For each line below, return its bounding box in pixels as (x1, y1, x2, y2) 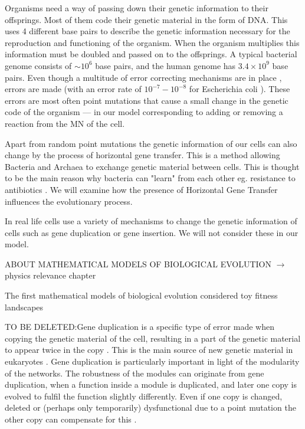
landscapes (5, 300, 44, 313)
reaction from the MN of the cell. (5, 117, 125, 129)
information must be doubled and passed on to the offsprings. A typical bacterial (5, 48, 297, 60)
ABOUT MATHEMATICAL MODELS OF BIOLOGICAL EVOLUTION (5, 257, 272, 270)
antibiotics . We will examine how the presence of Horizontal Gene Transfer (5, 183, 278, 195)
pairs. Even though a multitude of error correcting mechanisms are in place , (5, 71, 282, 83)
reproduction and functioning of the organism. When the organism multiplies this (5, 36, 300, 48)
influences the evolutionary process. (5, 195, 133, 207)
